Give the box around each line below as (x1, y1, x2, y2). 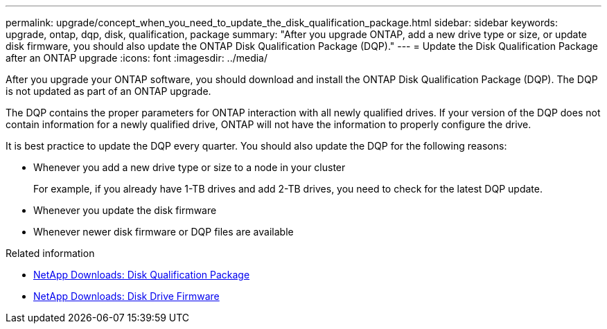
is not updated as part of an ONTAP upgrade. (6, 85, 211, 97)
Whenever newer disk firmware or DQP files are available (33, 226, 294, 238)
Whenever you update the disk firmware (33, 204, 217, 216)
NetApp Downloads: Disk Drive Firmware (33, 290, 220, 302)
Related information (6, 247, 95, 259)
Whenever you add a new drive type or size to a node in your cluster (33, 161, 346, 173)
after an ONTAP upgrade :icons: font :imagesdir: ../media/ (6, 52, 268, 64)
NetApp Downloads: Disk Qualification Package (33, 269, 250, 281)
